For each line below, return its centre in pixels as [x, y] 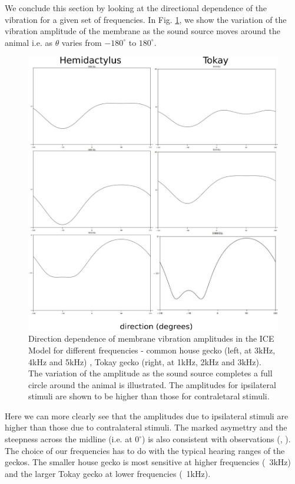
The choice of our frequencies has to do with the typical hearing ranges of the [145, 450]
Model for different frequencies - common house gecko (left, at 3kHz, [152, 350]
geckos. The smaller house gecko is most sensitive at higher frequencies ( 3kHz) [148, 462]
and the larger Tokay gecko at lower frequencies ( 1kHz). [108, 473]
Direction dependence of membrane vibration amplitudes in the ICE [151, 338]
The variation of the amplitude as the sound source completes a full [150, 373]
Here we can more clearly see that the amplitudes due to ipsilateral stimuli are [147, 415]
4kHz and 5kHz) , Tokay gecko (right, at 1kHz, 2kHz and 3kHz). [145, 361]
